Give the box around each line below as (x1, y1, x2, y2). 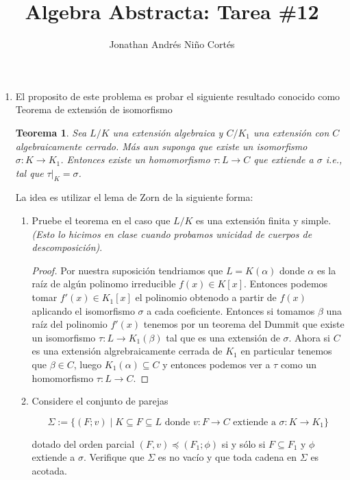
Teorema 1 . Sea (15, 125, 87, 139)
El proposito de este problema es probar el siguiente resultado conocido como (15, 88, 340, 103)
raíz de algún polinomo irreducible (32, 276, 176, 291)
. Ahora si (288, 330, 330, 344)
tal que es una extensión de (166, 330, 280, 344)
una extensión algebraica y (112, 125, 223, 139)
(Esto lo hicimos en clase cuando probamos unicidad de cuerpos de (32, 226, 312, 241)
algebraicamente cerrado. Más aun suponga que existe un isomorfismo (15, 139, 308, 153)
